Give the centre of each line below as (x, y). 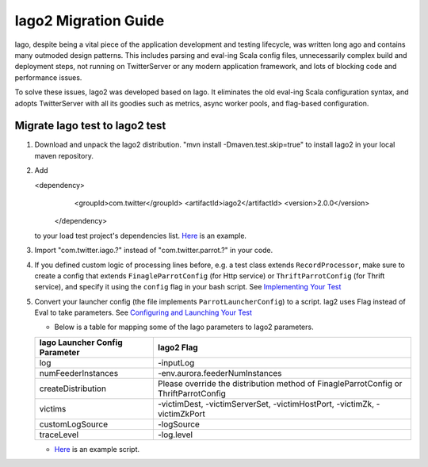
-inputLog (176, 362)
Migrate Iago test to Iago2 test (90, 126)
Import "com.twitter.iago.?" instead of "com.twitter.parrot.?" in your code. (154, 251)
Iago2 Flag (178, 347)
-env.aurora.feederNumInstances (220, 373)
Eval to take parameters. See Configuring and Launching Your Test (143, 312)
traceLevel (59, 434)
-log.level (175, 434)
